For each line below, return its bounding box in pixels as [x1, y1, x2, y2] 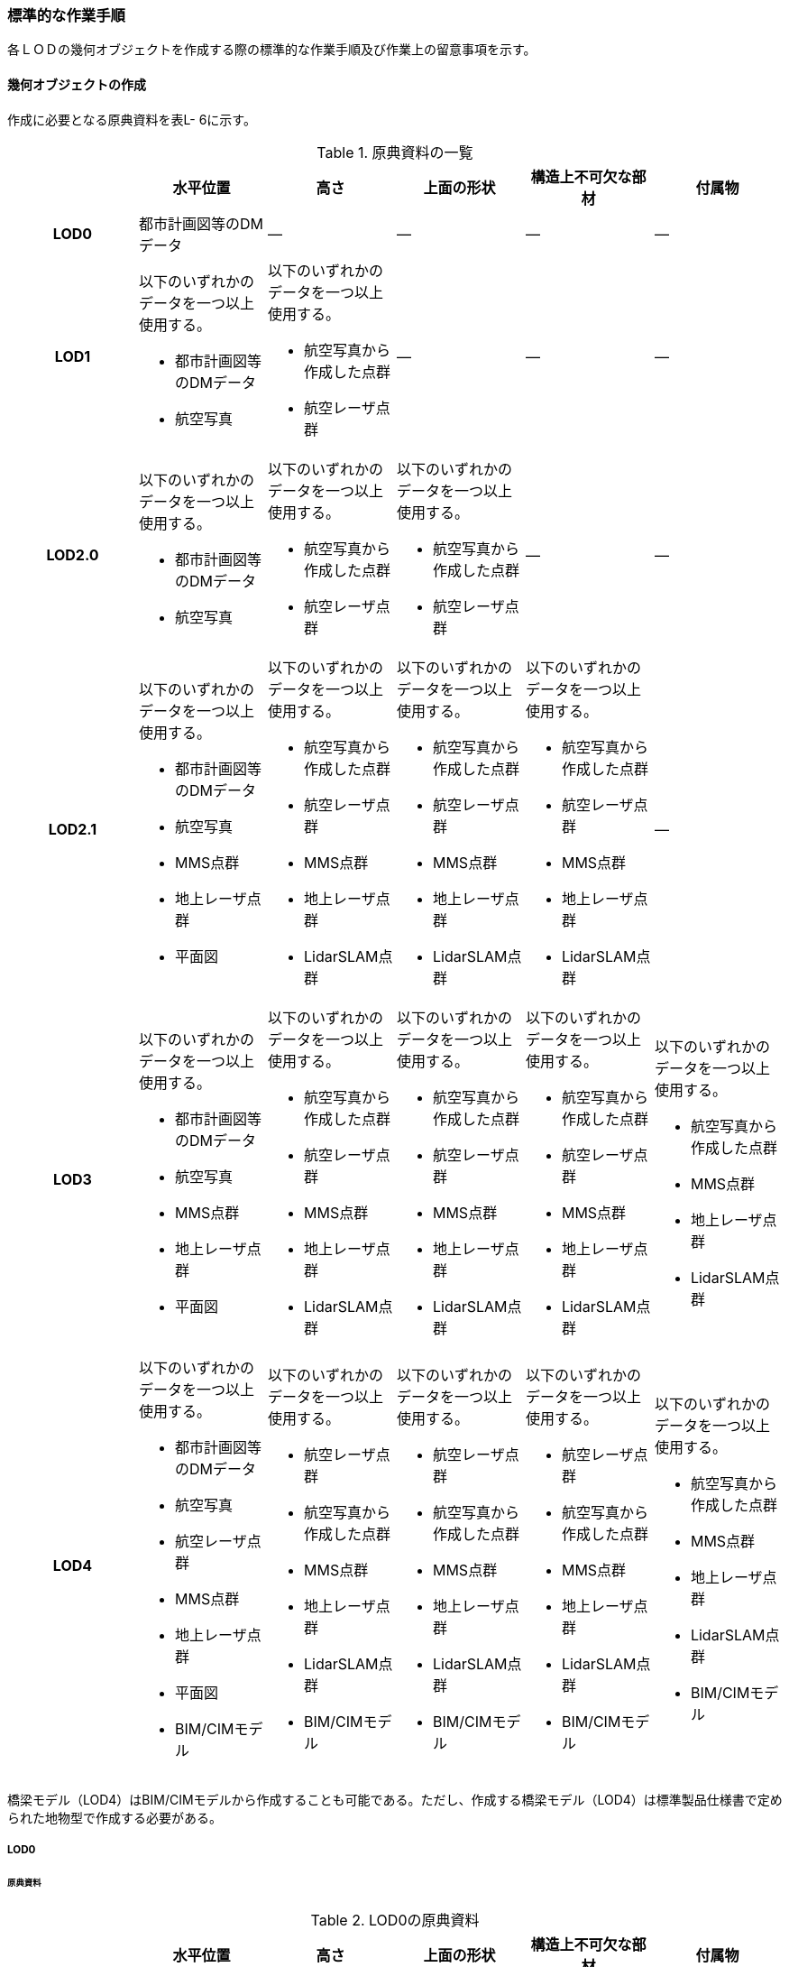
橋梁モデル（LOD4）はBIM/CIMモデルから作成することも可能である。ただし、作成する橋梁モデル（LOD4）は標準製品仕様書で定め [7, 1791, 783, 1807]
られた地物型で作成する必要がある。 [7, 1809, 222, 1825]
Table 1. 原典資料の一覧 [317, 143, 473, 162]
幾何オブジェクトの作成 [7, 76, 146, 92]
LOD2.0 [46, 545, 99, 564]
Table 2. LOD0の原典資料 [310, 1910, 480, 1929]
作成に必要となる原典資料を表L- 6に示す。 [7, 111, 256, 127]
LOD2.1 [48, 819, 97, 838]
